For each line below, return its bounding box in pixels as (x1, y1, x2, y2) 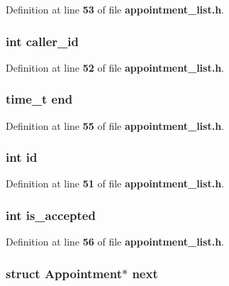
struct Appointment (6, 264, 122, 282)
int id (6, 148, 38, 166)
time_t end (6, 90, 73, 108)
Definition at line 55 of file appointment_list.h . (6, 118, 225, 133)
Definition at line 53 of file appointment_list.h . (6, 2, 225, 16)
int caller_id (6, 32, 79, 50)
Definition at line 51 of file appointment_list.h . (6, 176, 225, 191)
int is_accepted (6, 206, 96, 224)
